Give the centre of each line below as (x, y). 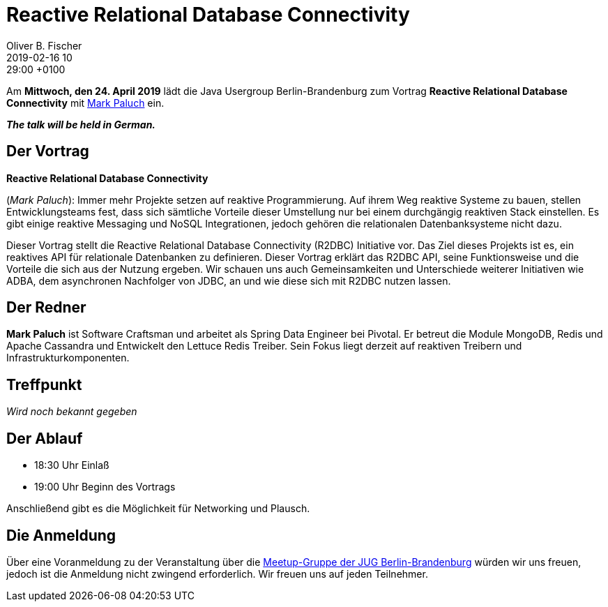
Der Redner (46, 308)
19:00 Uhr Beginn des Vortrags (105, 487)
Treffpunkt (44, 384)
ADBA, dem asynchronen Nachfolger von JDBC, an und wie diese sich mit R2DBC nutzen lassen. (229, 280)
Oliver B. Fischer (44, 45)
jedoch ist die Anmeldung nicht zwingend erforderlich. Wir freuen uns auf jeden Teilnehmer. (217, 574)
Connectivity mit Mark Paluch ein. (85, 103)
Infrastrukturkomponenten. (68, 358)
